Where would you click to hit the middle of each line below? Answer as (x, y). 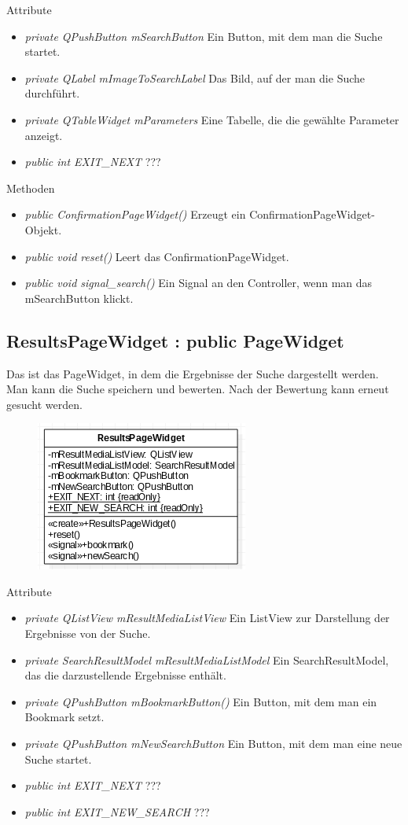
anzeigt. (44, 135)
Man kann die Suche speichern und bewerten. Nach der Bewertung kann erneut (198, 389)
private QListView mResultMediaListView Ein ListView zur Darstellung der (207, 618)
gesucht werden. (44, 404)
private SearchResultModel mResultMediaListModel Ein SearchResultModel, (207, 659)
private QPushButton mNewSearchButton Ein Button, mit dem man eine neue (213, 744)
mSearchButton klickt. (79, 298)
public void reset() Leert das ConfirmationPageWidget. (157, 256)
